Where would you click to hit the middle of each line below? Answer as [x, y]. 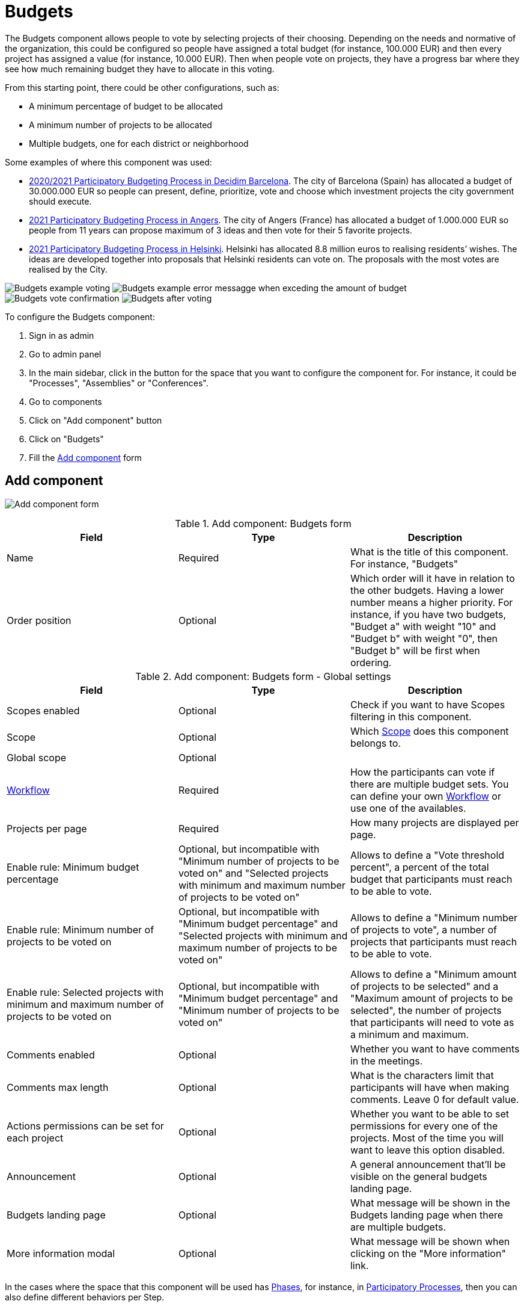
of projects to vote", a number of [423, 929]
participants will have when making [430, 1087]
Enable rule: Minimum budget [73, 867]
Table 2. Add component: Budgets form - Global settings [263, 676]
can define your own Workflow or [425, 796]
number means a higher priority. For [431, 602]
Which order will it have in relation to [432, 578]
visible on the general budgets [419, 1176]
